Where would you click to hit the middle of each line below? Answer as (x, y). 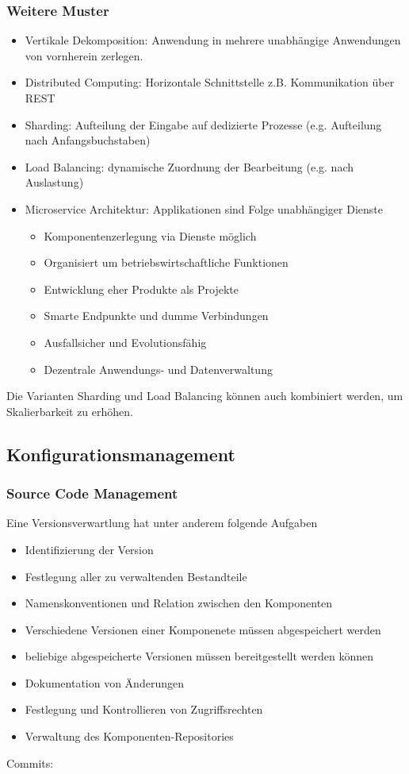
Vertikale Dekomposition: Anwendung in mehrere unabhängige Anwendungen (213, 40)
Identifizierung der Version (89, 549)
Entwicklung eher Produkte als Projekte (141, 289)
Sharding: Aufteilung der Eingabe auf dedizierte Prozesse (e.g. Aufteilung (203, 124)
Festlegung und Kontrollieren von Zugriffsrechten (144, 709)
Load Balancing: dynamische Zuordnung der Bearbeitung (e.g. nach (189, 166)
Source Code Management (92, 493)
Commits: (30, 762)
